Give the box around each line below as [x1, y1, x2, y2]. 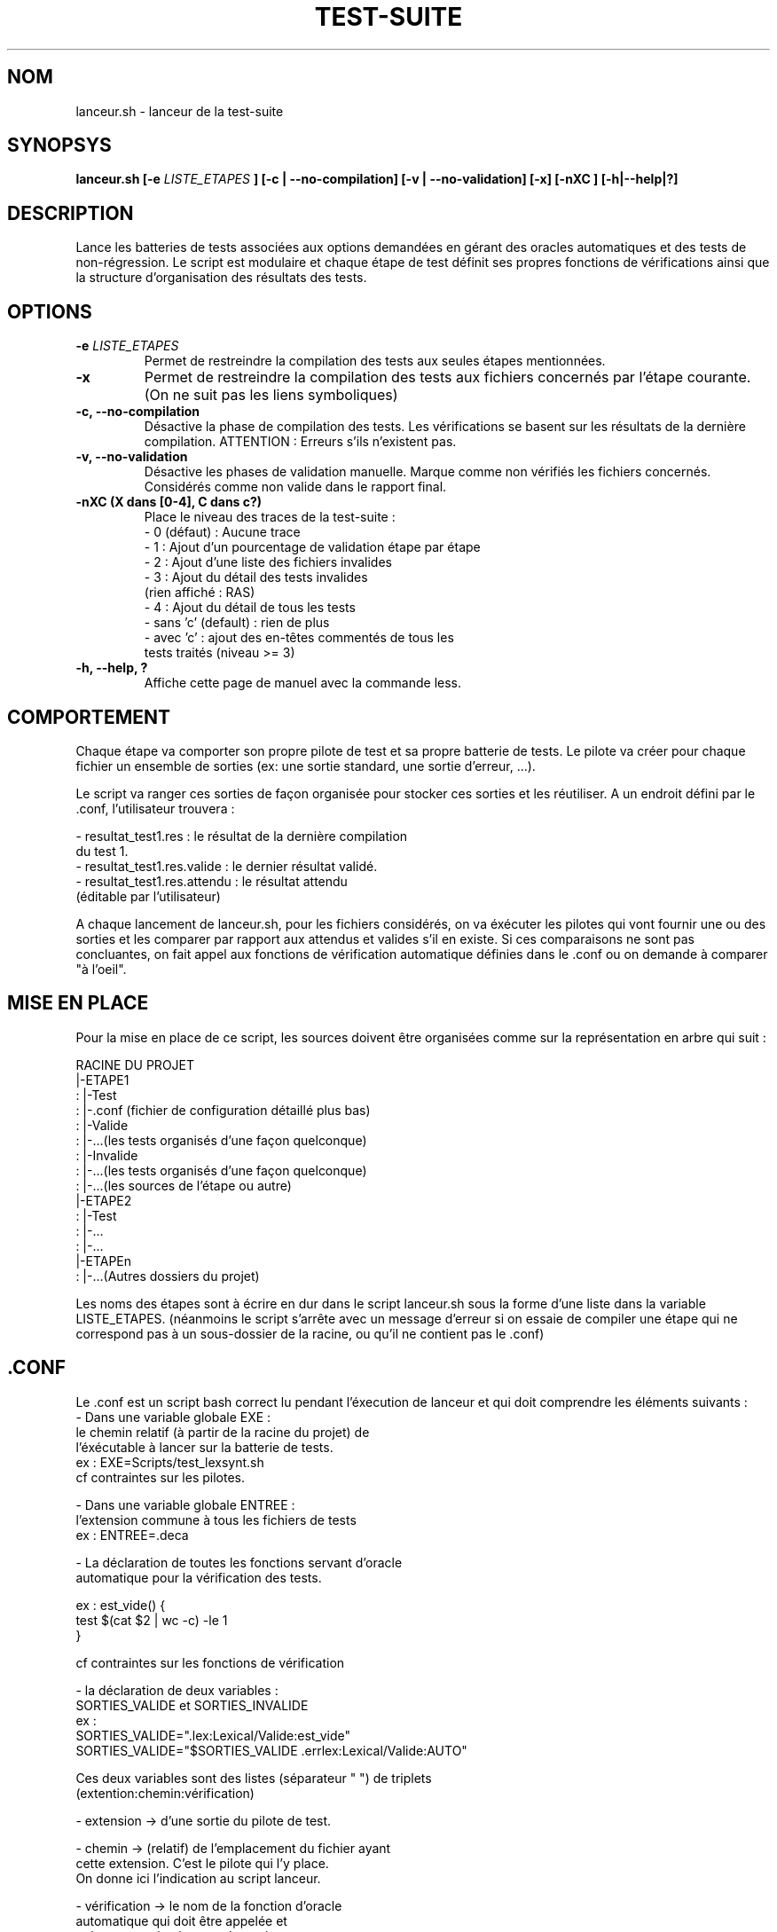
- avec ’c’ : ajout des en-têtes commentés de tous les [144, 630, 454, 646]
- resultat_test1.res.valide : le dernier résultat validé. [75, 858, 378, 874]
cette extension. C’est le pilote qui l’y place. [75, 1855, 329, 1871]
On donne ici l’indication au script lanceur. [75, 1870, 321, 1886]
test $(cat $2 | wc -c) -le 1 [75, 1612, 228, 1628]
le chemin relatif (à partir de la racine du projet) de [75, 1424, 370, 1440]
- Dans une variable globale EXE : [75, 1409, 271, 1425]
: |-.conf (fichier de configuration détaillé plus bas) [75, 1102, 371, 1118]
